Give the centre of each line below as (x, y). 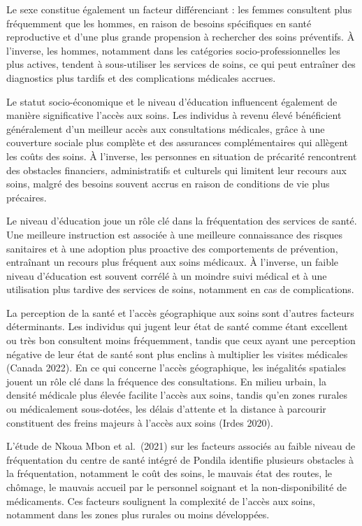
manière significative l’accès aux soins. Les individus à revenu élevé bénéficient (174, 115)
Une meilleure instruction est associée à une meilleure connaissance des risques (175, 234)
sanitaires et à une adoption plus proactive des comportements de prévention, (172, 248)
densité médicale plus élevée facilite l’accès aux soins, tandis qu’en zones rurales (177, 395)
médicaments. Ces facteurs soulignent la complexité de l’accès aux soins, (161, 500)
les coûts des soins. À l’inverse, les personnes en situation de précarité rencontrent (182, 156)
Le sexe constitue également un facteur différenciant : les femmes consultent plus (179, 9)
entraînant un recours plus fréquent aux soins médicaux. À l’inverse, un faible (173, 262)
